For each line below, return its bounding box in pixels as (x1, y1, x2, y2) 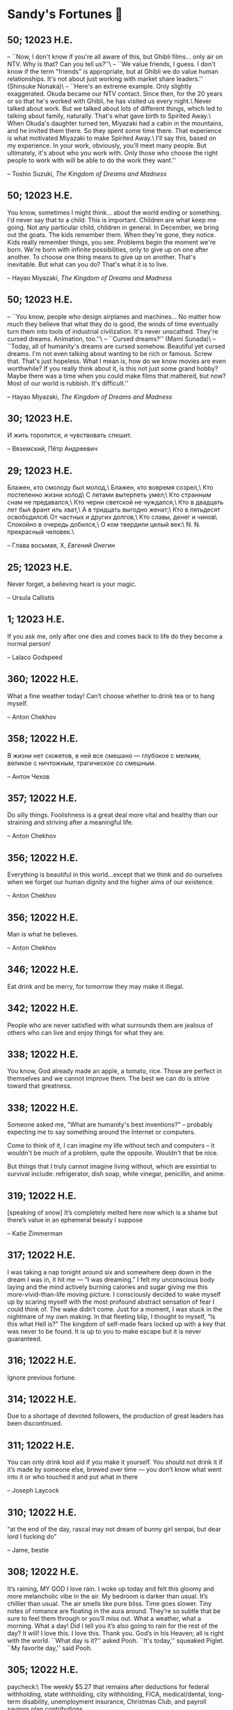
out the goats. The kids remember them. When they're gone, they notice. (7, 230, 216, 239)
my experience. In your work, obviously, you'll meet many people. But (7, 141, 207, 149)
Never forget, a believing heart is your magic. (7, 580, 137, 588)
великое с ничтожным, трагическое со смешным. (7, 759, 156, 767)
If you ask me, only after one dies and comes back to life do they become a (7, 632, 223, 640)
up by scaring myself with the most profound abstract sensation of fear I (7, 1297, 215, 1306)
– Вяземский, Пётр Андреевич (7, 445, 98, 453)
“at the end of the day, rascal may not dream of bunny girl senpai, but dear (7, 1525, 221, 1534)
